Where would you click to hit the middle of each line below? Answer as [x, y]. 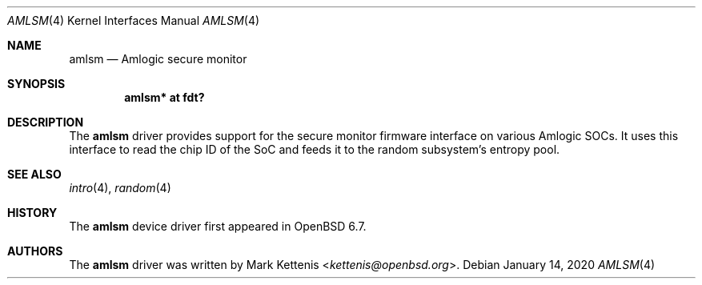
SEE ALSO [34, 174]
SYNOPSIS [36, 84]
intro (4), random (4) [120, 188]
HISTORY [32, 213]
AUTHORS [35, 251]
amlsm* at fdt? [164, 97]
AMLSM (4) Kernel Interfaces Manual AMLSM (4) [134, 20]
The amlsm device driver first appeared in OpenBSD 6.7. [218, 226]
